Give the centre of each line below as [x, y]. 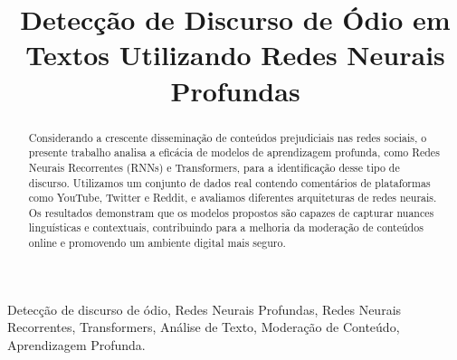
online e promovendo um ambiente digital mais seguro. [157, 243]
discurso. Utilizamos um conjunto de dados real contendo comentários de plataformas [229, 182]
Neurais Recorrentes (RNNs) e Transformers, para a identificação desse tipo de [214, 167]
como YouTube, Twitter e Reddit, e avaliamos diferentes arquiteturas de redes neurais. [233, 198]
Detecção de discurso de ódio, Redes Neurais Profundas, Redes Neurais [205, 309]
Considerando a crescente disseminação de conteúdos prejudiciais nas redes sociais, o [228, 137]
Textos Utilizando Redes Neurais [235, 55]
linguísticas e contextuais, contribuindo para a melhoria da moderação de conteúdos [226, 227]
